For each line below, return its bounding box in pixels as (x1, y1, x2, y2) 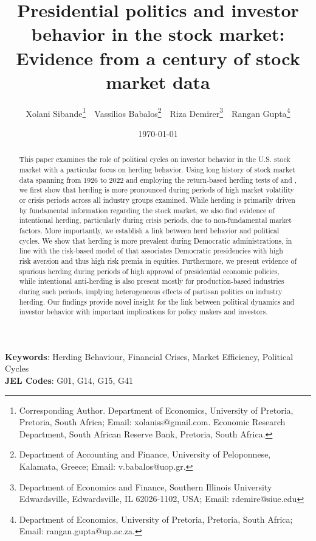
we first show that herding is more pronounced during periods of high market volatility (19, 185, 294, 195)
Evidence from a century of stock (16, 45, 300, 70)
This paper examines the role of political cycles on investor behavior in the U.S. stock (19, 154, 290, 164)
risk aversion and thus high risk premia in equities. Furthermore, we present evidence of (19, 255, 297, 266)
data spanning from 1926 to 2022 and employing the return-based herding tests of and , (19, 174, 297, 185)
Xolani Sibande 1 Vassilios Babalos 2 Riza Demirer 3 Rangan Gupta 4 (26, 105, 290, 119)
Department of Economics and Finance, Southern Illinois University (19, 480, 272, 493)
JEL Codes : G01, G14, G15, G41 (5, 374, 133, 387)
